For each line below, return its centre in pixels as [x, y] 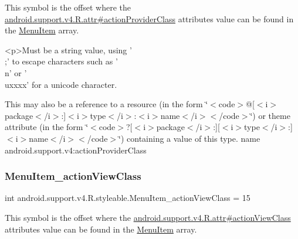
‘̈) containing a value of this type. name [189, 138]
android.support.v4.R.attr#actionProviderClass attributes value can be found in [149, 18]
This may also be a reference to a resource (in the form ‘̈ [106, 104]
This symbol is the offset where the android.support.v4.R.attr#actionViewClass [148, 217]
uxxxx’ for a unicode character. [61, 84]
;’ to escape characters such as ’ [61, 61]
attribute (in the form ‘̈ [47, 127]
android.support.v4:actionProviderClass [76, 150]
